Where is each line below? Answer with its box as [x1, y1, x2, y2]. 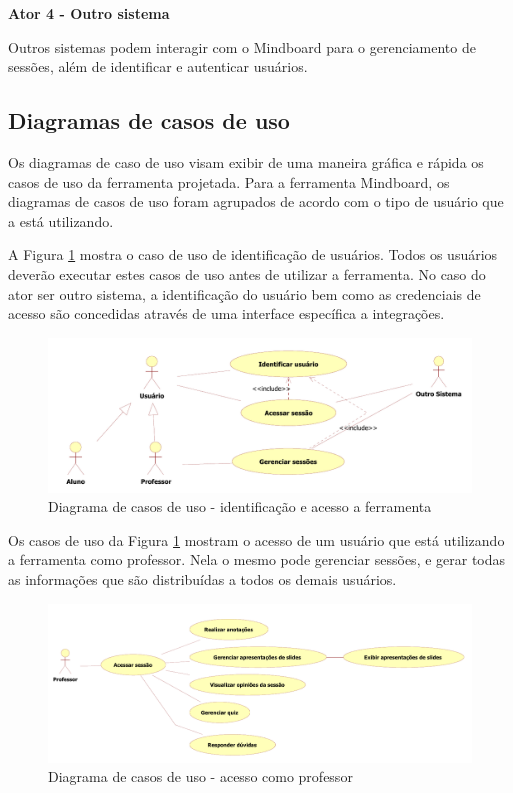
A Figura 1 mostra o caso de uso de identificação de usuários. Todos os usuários [8, 244, 498, 265]
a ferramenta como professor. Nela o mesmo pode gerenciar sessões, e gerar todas [8, 549, 506, 570]
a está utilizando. [8, 210, 114, 231]
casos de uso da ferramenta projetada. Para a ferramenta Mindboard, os [8, 171, 450, 192]
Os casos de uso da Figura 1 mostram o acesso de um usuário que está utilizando [8, 529, 505, 550]
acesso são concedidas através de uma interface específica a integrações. [8, 303, 445, 324]
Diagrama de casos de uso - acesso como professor [48, 766, 353, 787]
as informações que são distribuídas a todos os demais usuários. [8, 568, 397, 589]
